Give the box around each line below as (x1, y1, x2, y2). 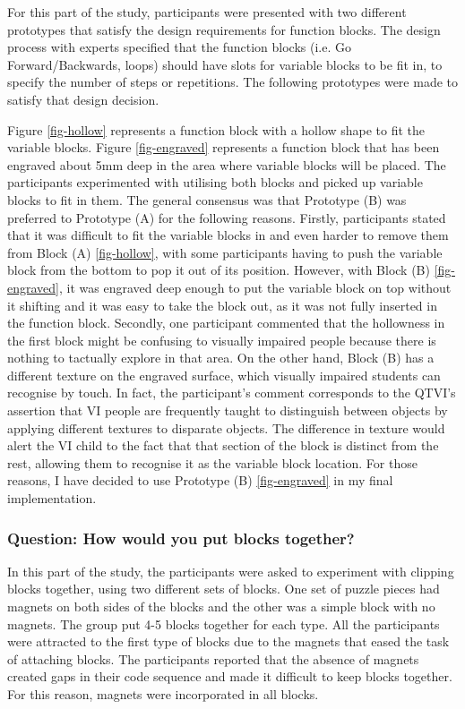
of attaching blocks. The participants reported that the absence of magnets (7, 649, 419, 668)
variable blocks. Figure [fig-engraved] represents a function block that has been (7, 138, 440, 157)
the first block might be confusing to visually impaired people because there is (7, 330, 436, 349)
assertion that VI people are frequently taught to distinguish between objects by (7, 401, 448, 420)
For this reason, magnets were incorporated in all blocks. (7, 685, 319, 703)
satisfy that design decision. (7, 90, 159, 108)
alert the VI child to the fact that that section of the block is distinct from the (7, 436, 439, 455)
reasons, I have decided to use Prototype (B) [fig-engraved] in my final (7, 471, 393, 490)
